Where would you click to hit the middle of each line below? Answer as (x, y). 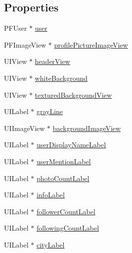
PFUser (16, 28)
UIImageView (24, 128)
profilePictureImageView (91, 44)
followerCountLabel (66, 211)
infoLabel (50, 195)
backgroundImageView (87, 128)
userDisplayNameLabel (71, 145)
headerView (52, 61)
